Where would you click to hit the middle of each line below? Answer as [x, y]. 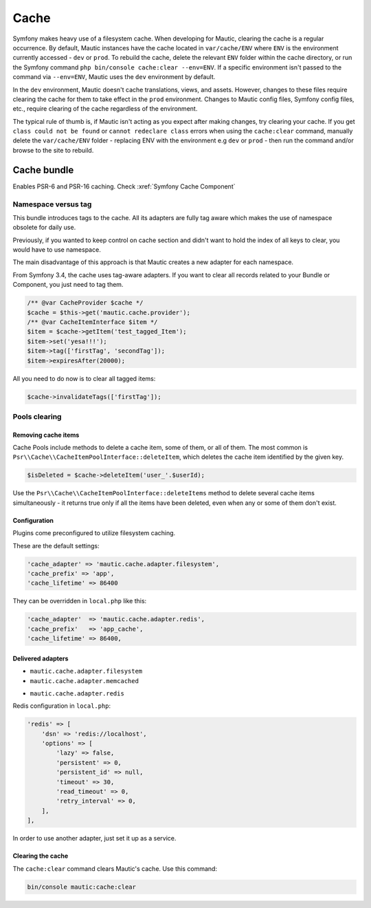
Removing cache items [46, 435]
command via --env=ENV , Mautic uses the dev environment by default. [114, 77]
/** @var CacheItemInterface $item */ [92, 322]
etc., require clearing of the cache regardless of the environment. [105, 109]
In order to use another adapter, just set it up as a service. [94, 839]
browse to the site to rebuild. [53, 150]
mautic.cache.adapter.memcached [84, 681]
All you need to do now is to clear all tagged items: [84, 378]
